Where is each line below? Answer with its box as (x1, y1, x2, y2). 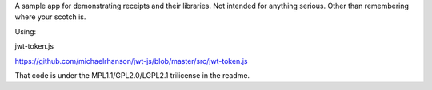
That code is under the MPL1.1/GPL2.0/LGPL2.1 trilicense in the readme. (14, 70, 250, 80)
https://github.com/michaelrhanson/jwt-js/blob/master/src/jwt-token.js (14, 56, 248, 65)
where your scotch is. (14, 12, 86, 22)
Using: (14, 26, 37, 36)
